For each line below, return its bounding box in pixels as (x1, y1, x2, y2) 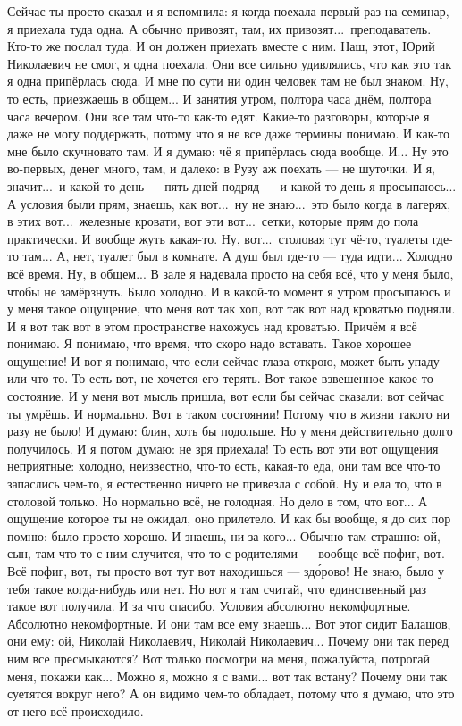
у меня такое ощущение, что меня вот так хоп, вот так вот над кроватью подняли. (7, 299, 456, 318)
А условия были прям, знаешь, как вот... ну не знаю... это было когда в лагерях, (7, 194, 451, 213)
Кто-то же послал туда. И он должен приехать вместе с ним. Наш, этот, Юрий (7, 37, 435, 55)
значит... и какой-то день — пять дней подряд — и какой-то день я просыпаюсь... (7, 176, 457, 195)
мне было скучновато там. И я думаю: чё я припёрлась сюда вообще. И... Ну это (7, 141, 449, 160)
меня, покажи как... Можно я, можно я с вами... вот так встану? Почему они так (7, 666, 448, 685)
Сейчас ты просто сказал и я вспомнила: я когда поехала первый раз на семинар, (7, 2, 449, 20)
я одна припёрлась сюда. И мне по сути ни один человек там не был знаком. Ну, (7, 71, 449, 90)
